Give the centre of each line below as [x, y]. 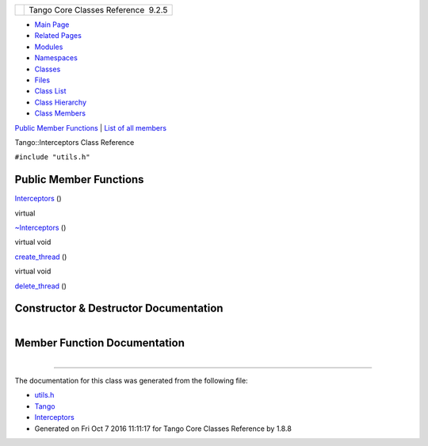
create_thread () [41, 257]
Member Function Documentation [100, 343]
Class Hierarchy [61, 102]
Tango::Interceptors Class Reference [75, 142]
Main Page [52, 25]
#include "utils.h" [52, 157]
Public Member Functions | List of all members [90, 128]
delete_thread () [41, 286]
